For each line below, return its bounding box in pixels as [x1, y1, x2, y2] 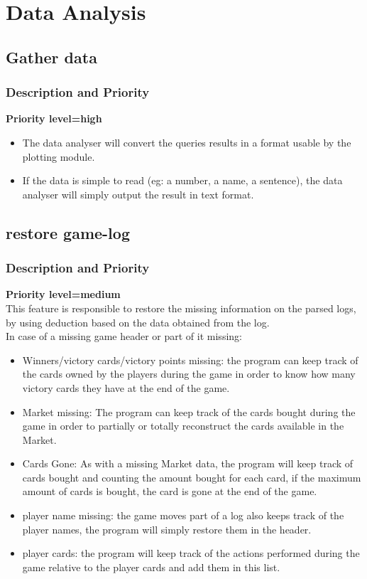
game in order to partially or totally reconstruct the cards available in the [22, 418, 344, 433]
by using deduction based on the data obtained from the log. [6, 314, 270, 329]
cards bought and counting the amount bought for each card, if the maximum [22, 469, 361, 484]
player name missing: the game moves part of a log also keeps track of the [22, 508, 344, 523]
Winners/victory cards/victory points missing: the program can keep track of [22, 352, 358, 367]
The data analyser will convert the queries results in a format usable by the [22, 134, 351, 149]
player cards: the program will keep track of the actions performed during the [22, 546, 360, 561]
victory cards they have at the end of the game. [22, 380, 230, 395]
